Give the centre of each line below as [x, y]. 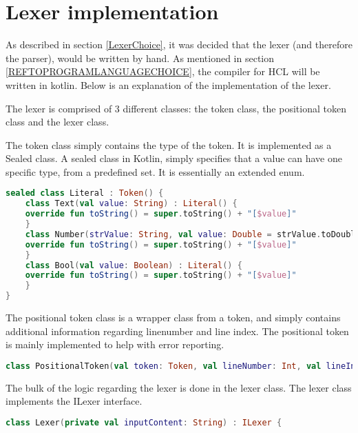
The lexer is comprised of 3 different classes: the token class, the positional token [176, 108]
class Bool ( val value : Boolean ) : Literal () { [134, 265]
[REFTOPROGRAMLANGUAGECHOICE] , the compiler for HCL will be [163, 71]
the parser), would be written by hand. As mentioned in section [140, 58]
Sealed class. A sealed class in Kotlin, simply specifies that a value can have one [174, 158]
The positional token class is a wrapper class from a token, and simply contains [173, 318]
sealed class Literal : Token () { [85, 193]
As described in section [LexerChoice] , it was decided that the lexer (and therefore [179, 44]
